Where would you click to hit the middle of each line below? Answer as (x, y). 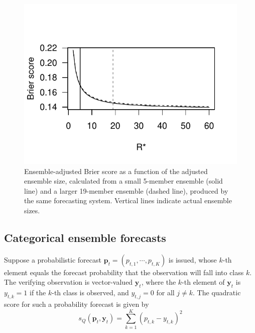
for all (165, 293)
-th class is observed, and (90, 293)
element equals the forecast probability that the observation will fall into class (124, 272)
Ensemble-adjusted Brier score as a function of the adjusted (116, 171)
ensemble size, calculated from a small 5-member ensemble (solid (123, 181)
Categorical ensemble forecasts (85, 237)
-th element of (203, 282)
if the (38, 293)
